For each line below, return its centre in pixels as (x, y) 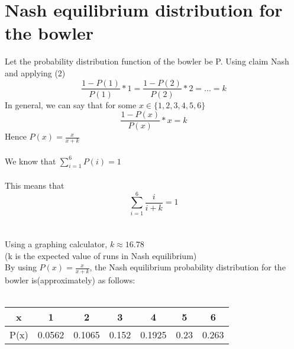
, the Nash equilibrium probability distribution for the (188, 267)
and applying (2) (35, 72)
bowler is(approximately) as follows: (70, 279)
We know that (30, 161)
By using (21, 267)
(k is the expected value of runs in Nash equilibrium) (101, 255)
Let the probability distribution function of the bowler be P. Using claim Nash (147, 61)
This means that (35, 185)
